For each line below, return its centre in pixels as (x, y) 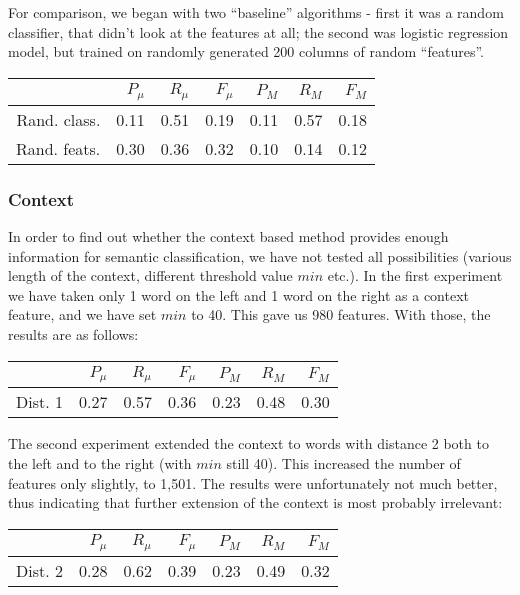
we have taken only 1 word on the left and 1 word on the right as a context (238, 294)
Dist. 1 (39, 402)
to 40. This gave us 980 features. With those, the (341, 314)
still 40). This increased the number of (343, 463)
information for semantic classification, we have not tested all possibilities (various (260, 255)
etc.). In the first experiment (415, 275)
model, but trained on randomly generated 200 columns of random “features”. (246, 51)
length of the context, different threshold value (150, 275)
